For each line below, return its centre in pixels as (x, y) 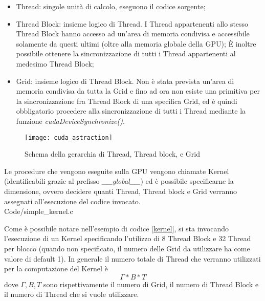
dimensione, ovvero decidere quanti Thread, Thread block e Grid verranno (121, 191)
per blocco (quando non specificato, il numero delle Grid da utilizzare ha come (127, 248)
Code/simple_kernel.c (39, 211)
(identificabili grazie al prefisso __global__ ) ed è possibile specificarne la (119, 181)
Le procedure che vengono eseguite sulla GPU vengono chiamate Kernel (117, 171)
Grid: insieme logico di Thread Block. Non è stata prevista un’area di (125, 81)
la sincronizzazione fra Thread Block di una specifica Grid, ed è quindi (127, 101)
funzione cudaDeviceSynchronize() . (70, 121)
